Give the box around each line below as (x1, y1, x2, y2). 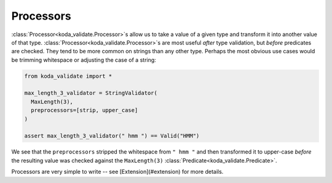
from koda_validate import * (24, 72, 113, 80)
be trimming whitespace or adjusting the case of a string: (11, 56, 156, 64)
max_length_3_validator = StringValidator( (24, 89, 158, 97)
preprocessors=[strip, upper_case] (31, 107, 138, 114)
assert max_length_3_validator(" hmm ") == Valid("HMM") (24, 132, 200, 140)
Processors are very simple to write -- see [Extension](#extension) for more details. (11, 168, 224, 176)
